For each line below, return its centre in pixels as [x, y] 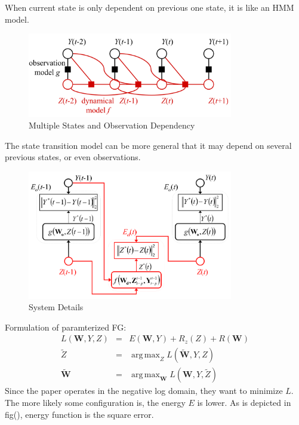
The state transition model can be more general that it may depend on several [148, 145]
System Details [56, 307]
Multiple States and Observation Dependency [112, 125]
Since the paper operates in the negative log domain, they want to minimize [144, 391]
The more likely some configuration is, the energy [95, 402]
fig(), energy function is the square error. [79, 414]
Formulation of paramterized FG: [66, 327]
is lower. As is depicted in [244, 402]
